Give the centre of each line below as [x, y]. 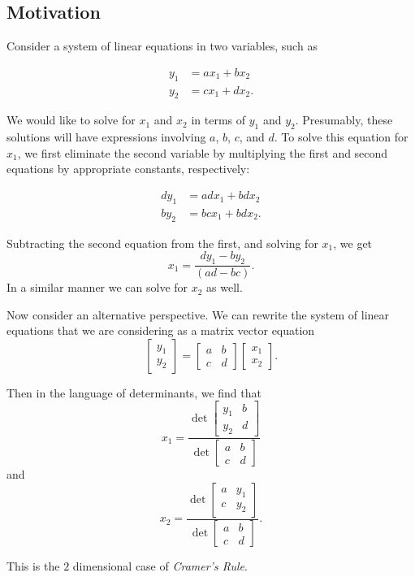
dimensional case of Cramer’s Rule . [160, 566]
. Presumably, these [344, 120]
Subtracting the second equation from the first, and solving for [162, 243]
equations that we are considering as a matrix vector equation [161, 330]
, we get [353, 243]
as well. [225, 287]
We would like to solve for [71, 120]
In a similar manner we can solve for [97, 287]
